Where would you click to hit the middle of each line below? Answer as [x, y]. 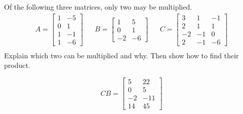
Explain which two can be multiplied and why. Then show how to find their [121, 55]
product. [17, 65]
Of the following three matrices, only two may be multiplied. [98, 7]
